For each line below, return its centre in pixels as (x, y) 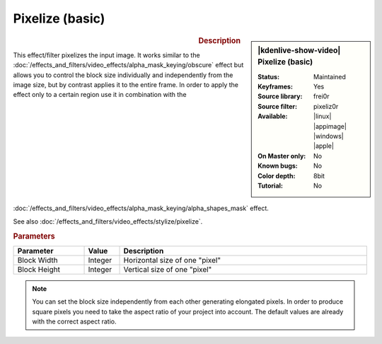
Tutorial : (270, 185)
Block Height (39, 269)
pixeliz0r (326, 106)
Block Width (37, 260)
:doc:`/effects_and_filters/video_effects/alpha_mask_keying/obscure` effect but (128, 65)
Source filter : (277, 106)
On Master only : (282, 156)
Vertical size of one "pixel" (168, 269)
